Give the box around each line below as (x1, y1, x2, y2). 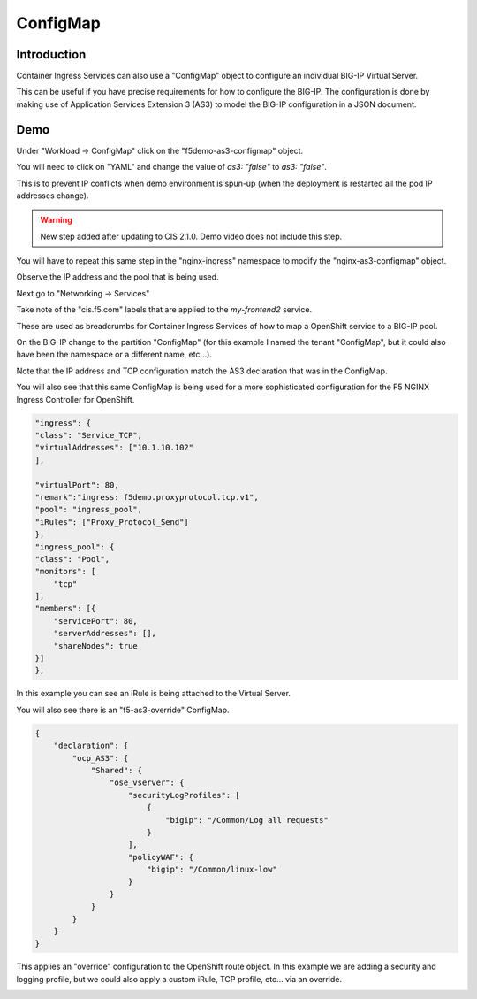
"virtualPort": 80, (34, 480, 119, 490)
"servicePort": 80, (53, 616, 139, 626)
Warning (40, 215, 72, 226)
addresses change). (16, 190, 89, 201)
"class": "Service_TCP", (34, 430, 143, 440)
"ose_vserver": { (109, 778, 185, 788)
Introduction (16, 47, 87, 62)
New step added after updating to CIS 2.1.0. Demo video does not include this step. (40, 231, 343, 242)
